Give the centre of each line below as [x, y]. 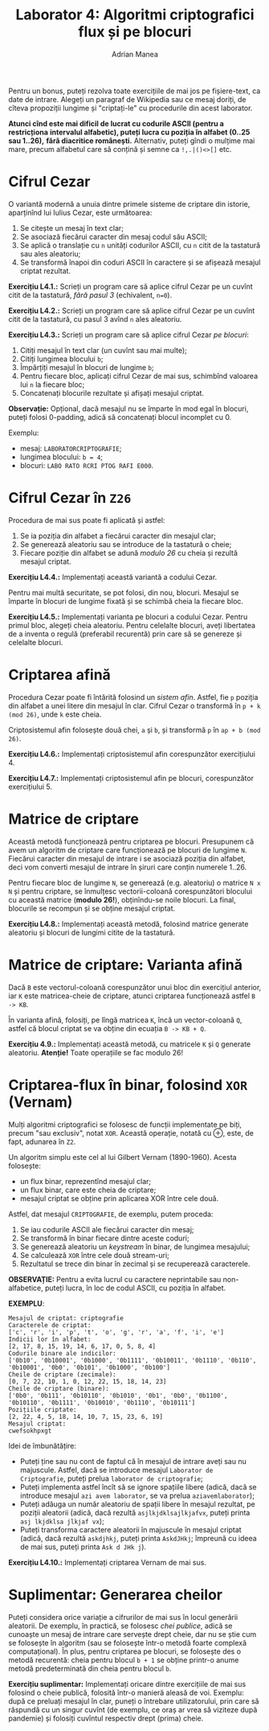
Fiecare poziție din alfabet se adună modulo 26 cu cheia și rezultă [129, 553]
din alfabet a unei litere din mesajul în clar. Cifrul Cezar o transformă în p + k [134, 705]
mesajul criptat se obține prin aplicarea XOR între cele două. [119, 1198]
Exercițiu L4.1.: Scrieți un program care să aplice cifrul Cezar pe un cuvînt [130, 286]
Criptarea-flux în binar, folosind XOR [128, 1085]
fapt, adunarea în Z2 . [42, 1141]
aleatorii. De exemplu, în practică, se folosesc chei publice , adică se [120, 1626]
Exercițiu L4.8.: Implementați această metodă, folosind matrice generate [128, 923]
